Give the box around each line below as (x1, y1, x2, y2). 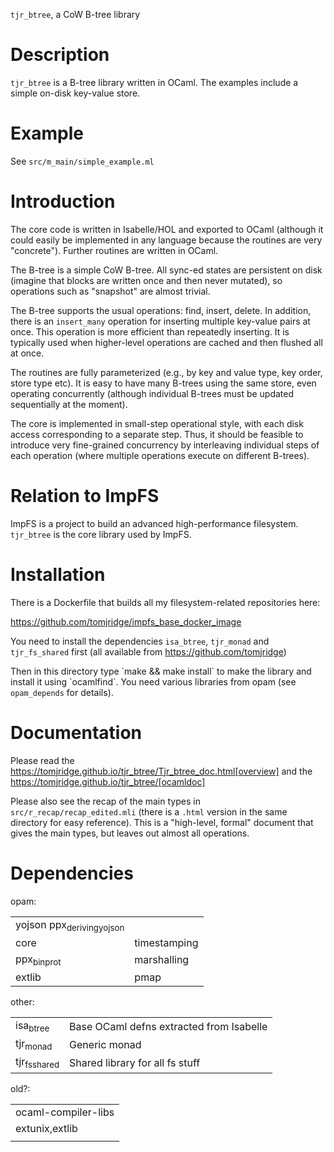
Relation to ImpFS (10, 485, 160, 507)
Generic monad (69, 1037, 142, 1051)
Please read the (10, 754, 75, 766)
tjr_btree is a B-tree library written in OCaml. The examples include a (10, 76, 299, 88)
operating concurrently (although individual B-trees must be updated (10, 387, 295, 399)
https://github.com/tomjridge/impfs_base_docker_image (10, 615, 242, 628)
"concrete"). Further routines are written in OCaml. (10, 244, 219, 256)
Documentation (10, 721, 143, 744)
